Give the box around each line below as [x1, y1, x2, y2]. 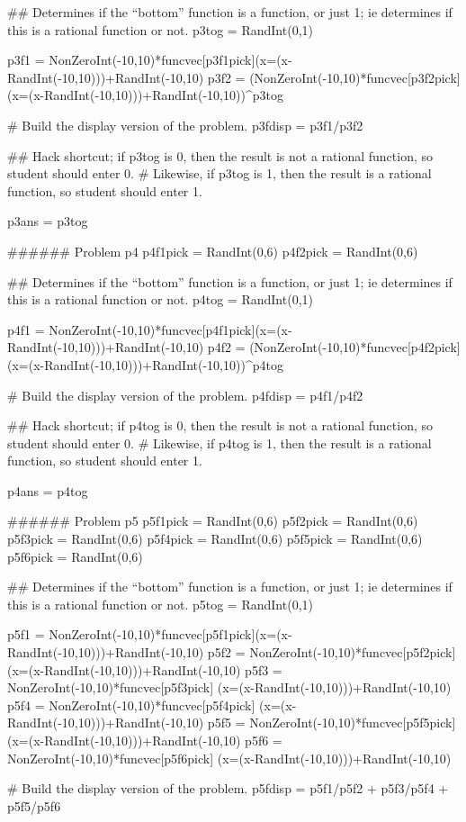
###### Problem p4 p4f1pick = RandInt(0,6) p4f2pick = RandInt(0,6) [7, 241, 418, 260]
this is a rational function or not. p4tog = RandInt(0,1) [7, 290, 313, 309]
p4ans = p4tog [7, 481, 88, 500]
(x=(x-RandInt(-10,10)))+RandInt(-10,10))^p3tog [7, 86, 283, 104]
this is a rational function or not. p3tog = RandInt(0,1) [7, 20, 313, 39]
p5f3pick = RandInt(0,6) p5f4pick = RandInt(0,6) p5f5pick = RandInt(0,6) [7, 529, 423, 548]
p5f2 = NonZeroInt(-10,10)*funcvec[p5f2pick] [207, 643, 456, 662]
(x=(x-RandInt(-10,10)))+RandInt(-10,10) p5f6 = [7, 731, 282, 749]
